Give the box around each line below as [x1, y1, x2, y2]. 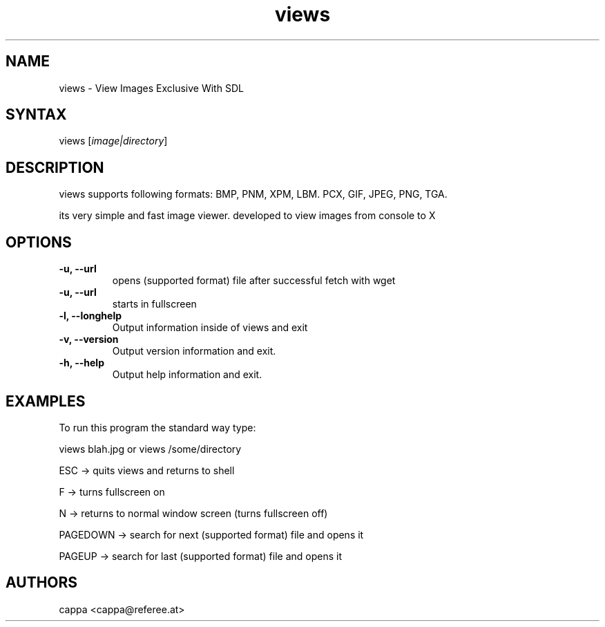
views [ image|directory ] [59, 135, 168, 147]
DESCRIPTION [6, 158, 104, 176]
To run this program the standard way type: [59, 421, 256, 433]
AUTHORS [6, 574, 78, 592]
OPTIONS [6, 233, 72, 251]
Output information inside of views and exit [112, 321, 308, 334]
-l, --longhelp [59, 310, 122, 322]
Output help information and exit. [112, 368, 262, 381]
